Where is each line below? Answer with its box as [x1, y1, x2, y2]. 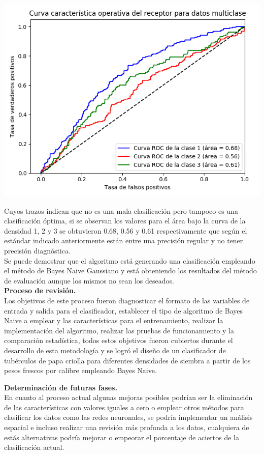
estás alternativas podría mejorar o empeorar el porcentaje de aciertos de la [4, 432, 239, 442]
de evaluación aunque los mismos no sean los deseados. [4, 275, 174, 286]
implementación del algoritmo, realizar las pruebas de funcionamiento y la [4, 325, 234, 335]
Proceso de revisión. [4, 285, 76, 296]
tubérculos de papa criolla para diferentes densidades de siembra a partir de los [4, 355, 251, 365]
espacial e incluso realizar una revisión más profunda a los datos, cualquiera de [4, 422, 249, 433]
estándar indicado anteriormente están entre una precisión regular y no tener [4, 235, 243, 246]
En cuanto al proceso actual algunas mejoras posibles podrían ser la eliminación [4, 392, 253, 403]
